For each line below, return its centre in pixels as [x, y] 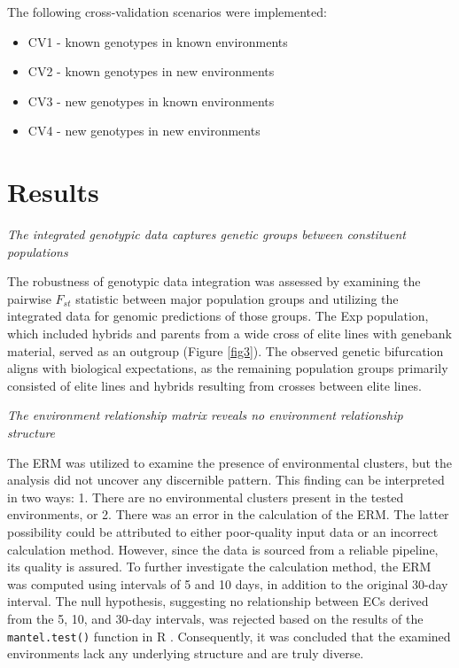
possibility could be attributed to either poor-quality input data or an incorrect [223, 532]
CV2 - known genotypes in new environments [151, 71]
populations [38, 251]
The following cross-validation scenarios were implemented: [167, 12]
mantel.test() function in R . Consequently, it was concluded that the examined [229, 636]
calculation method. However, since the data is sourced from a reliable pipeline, [223, 549]
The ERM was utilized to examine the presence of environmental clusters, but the [230, 462]
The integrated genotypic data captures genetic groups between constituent [206, 234]
